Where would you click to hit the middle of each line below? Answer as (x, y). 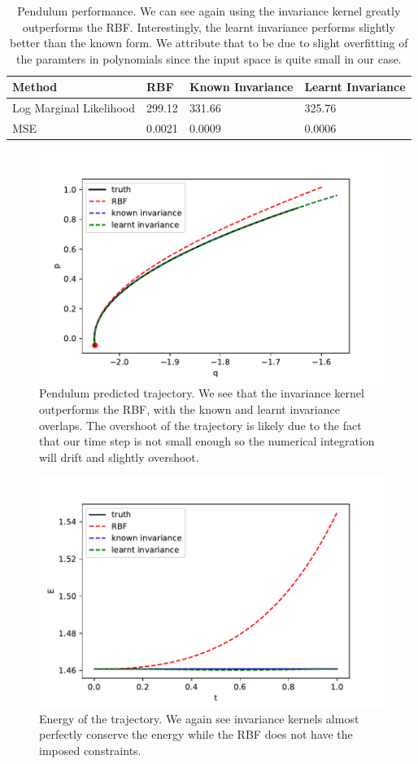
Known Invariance (241, 87)
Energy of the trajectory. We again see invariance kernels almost (199, 718)
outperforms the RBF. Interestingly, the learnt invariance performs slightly (209, 26)
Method (35, 87)
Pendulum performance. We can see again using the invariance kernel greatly (209, 11)
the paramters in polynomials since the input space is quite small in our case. (209, 58)
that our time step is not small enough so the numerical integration (207, 441)
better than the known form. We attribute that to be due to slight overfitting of (209, 43)
